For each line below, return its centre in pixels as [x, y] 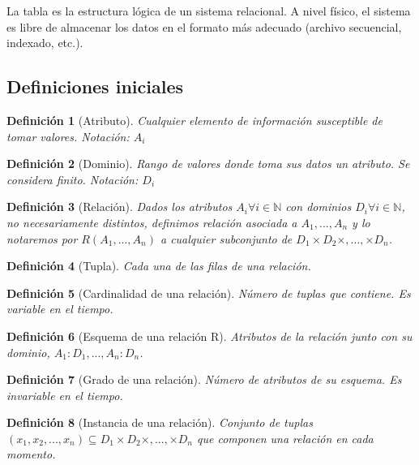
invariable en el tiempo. [65, 395]
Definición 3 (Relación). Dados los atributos [120, 207]
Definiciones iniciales [95, 86]
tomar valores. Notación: [68, 136]
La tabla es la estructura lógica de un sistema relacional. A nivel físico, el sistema [209, 11]
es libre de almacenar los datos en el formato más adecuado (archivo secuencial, [204, 26]
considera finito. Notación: [73, 179]
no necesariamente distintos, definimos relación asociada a [152, 222]
